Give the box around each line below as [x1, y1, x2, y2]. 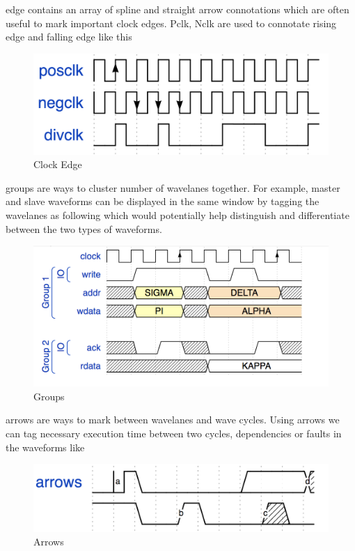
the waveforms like [6, 439, 85, 454]
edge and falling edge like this [6, 29, 132, 44]
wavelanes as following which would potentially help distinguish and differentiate [6, 208, 349, 222]
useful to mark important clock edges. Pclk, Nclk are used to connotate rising [6, 15, 337, 30]
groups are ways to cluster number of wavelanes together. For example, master [6, 180, 340, 195]
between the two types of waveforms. [6, 221, 162, 236]
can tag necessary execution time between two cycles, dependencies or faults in [6, 425, 342, 440]
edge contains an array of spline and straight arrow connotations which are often [6, 2, 349, 16]
